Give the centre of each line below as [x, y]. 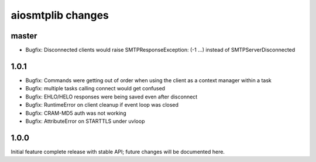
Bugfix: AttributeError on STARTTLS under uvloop [85, 121]
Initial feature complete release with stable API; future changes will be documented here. [118, 152]
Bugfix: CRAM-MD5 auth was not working [76, 113]
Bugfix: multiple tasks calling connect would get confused [95, 89]
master [24, 36]
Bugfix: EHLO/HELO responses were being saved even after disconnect [111, 97]
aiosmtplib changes [60, 15]
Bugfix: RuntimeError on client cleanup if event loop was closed [102, 105]
